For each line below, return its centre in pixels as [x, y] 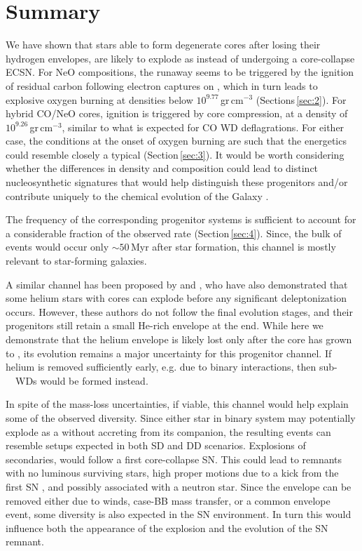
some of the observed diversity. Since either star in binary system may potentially [181, 417]
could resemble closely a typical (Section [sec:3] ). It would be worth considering [175, 154]
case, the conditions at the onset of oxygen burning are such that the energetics [176, 141]
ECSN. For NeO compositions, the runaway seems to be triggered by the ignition [180, 72]
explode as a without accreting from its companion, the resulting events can [168, 431]
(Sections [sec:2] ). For [301, 99]
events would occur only [57, 247]
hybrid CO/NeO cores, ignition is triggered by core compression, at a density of [177, 113]
